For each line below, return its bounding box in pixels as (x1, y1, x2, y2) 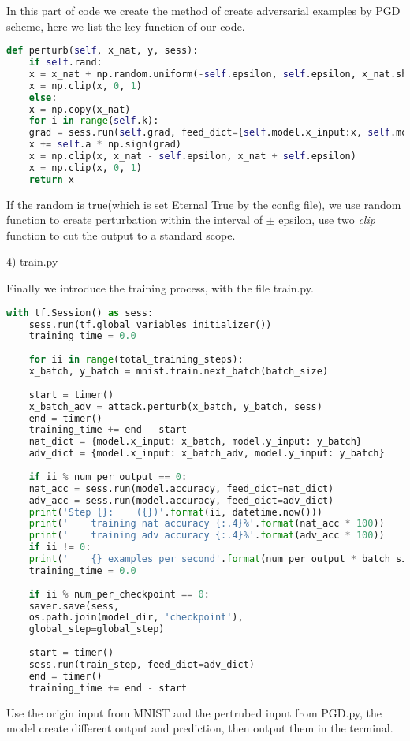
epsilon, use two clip (278, 211, 375, 228)
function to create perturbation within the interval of (6, 211, 263, 228)
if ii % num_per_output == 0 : (28, 471, 188, 482)
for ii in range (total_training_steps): (28, 354, 244, 366)
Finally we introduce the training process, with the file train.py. (6, 280, 314, 296)
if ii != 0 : (28, 542, 91, 553)
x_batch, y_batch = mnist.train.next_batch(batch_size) (28, 366, 329, 378)
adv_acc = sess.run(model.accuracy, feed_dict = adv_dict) (28, 494, 334, 506)
